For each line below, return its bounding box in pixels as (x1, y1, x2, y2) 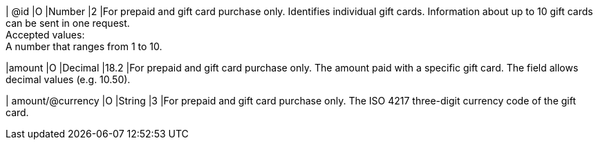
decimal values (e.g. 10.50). (6, 74, 131, 85)
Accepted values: (6, 29, 85, 41)
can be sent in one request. (6, 17, 130, 29)
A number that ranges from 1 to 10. (6, 41, 162, 52)
